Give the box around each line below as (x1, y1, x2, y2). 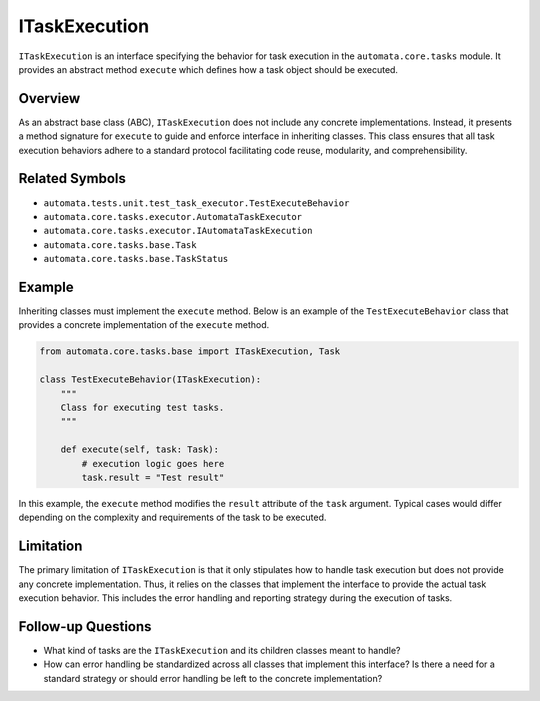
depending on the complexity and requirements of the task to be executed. (18, 511, 327, 524)
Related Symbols (18, 170, 127, 187)
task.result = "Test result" (81, 471, 225, 483)
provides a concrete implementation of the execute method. (18, 319, 270, 331)
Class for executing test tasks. (60, 401, 225, 413)
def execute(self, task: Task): (60, 444, 220, 455)
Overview (18, 90, 81, 107)
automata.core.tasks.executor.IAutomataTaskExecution (43, 225, 313, 237)
